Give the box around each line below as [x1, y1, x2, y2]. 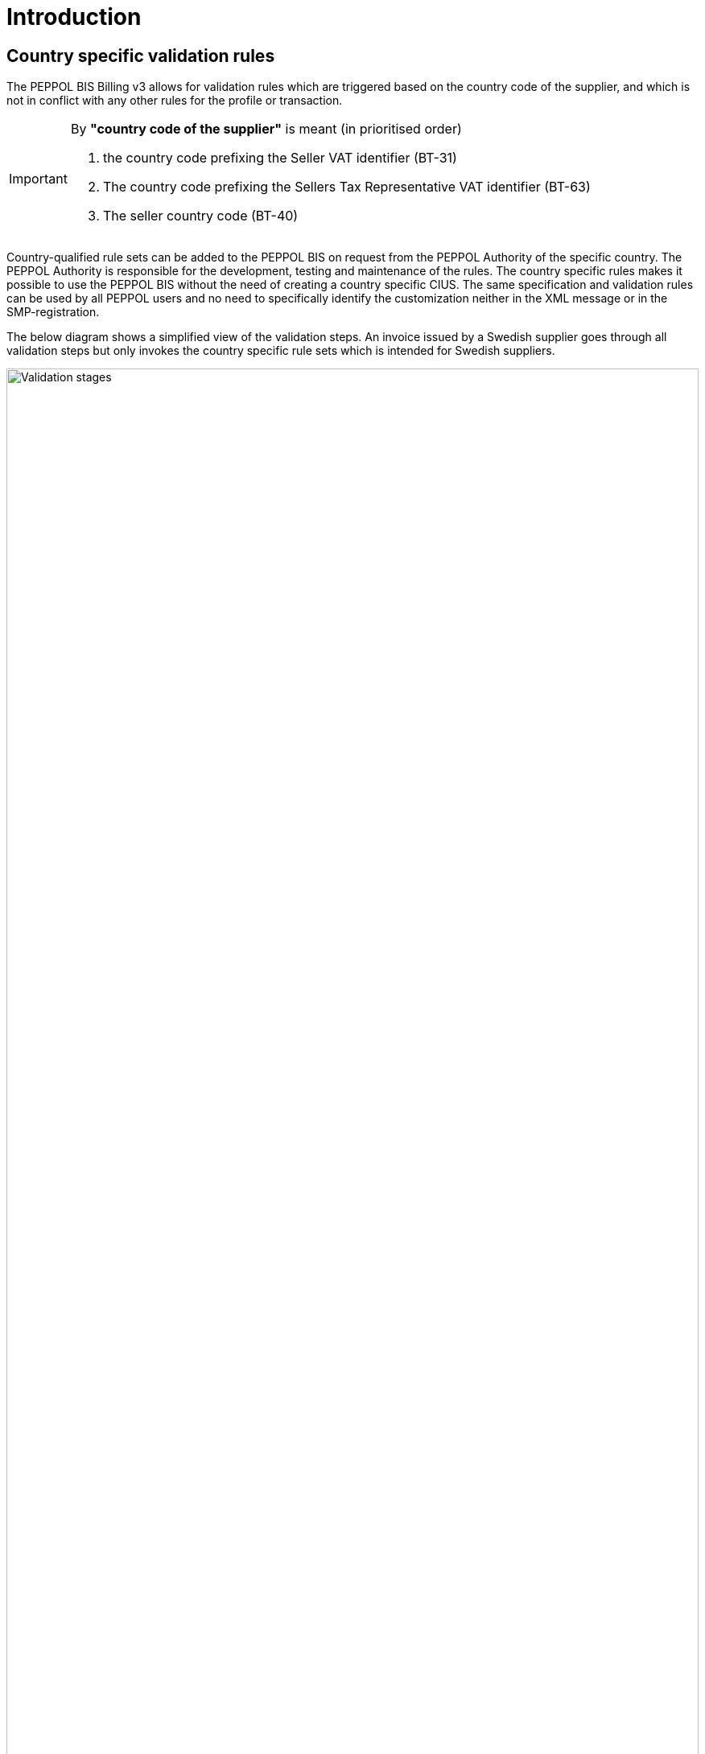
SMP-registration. [6, 305, 100, 319]
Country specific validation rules [6, 45, 275, 66]
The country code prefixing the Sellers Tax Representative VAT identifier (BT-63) [102, 179, 591, 196]
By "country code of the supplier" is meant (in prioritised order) [70, 121, 462, 138]
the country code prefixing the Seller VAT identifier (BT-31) [102, 150, 457, 167]
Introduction [6, 3, 142, 31]
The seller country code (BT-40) [102, 208, 299, 224]
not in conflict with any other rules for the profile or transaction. [6, 93, 343, 108]
